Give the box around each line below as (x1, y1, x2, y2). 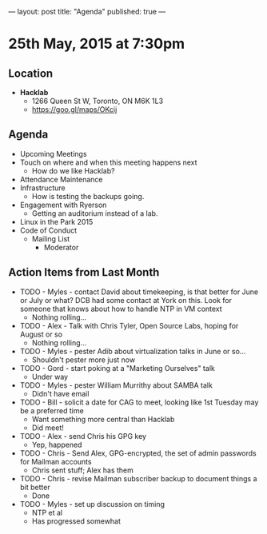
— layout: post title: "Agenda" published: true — (8, 7, 166, 16)
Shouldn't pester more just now (31, 355, 136, 365)
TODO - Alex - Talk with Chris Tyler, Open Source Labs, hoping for (19, 321, 239, 330)
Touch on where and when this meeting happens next (19, 157, 197, 167)
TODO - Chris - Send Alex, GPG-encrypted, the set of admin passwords (19, 448, 257, 458)
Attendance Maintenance (19, 174, 103, 184)
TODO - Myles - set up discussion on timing (19, 499, 165, 508)
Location (8, 66, 54, 80)
